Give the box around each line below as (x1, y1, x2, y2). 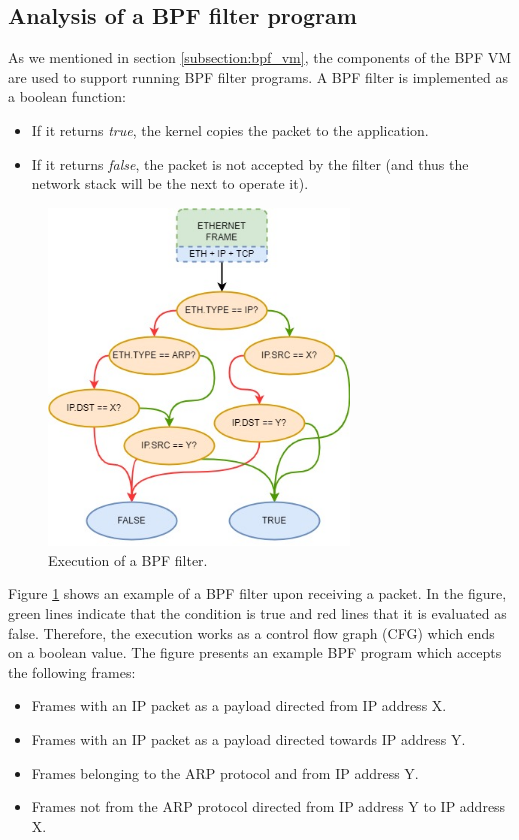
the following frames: (8, 661, 136, 682)
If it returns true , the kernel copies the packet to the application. (31, 119, 429, 140)
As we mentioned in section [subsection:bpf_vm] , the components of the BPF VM (8, 47, 512, 68)
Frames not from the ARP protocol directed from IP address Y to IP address (31, 796, 506, 817)
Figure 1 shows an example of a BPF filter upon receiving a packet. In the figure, (8, 583, 507, 604)
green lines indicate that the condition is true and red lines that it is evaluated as (8, 603, 507, 623)
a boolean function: (8, 86, 126, 107)
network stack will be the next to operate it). (31, 173, 309, 194)
